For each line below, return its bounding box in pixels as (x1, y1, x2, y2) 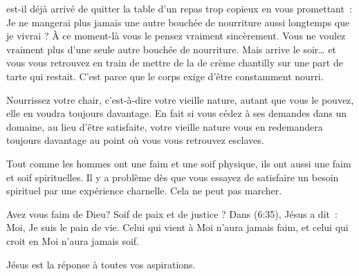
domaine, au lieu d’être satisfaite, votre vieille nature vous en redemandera (6, 119, 323, 134)
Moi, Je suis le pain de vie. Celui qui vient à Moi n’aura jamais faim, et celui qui (6, 220, 349, 234)
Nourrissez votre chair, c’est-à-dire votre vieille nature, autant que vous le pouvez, (6, 92, 354, 107)
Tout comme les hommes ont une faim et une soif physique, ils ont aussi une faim (6, 156, 351, 170)
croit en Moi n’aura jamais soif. (6, 233, 139, 248)
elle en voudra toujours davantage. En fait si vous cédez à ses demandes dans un (6, 106, 347, 120)
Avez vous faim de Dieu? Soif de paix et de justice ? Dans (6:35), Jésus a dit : (6, 206, 338, 221)
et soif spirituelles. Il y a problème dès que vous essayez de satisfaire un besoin (6, 169, 339, 184)
